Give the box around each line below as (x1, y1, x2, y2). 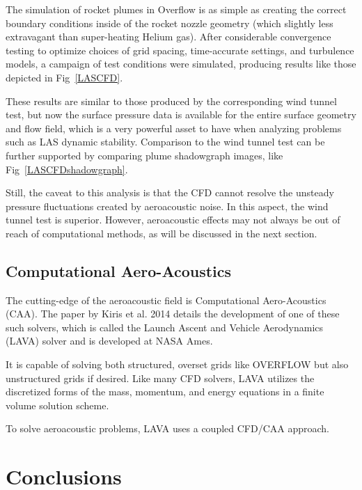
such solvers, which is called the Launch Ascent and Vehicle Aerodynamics (6, 319, 324, 334)
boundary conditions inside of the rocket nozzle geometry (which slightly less (6, 15, 333, 30)
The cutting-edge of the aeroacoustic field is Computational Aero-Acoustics (6, 292, 326, 307)
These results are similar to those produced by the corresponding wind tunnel (6, 93, 337, 108)
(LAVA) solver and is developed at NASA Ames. (6, 333, 213, 348)
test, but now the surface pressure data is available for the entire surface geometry (6, 107, 356, 122)
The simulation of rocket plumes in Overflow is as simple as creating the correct (6, 2, 347, 16)
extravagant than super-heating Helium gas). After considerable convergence (6, 29, 331, 44)
